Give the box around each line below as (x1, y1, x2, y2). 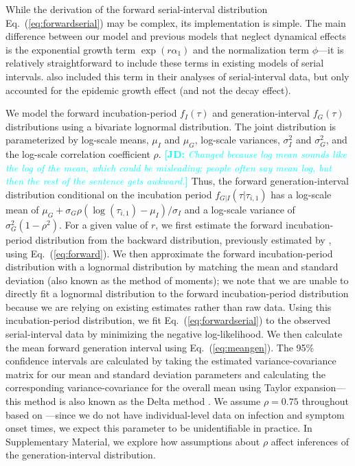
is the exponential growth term (5, 42, 136, 56)
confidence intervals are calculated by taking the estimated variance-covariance (5, 353, 336, 368)
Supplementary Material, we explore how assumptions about (5, 434, 260, 448)
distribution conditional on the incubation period (5, 187, 212, 201)
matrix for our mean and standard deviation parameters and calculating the (5, 366, 325, 381)
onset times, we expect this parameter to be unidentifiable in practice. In (5, 421, 312, 435)
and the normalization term (193, 42, 309, 56)
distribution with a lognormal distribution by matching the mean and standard (5, 259, 339, 274)
